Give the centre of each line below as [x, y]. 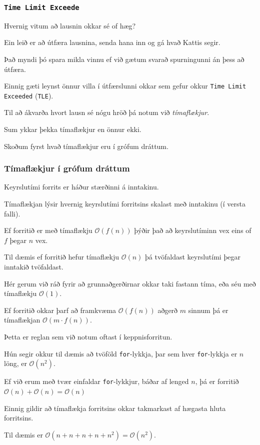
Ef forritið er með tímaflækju [48, 230]
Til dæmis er [23, 434]
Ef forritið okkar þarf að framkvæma [60, 310]
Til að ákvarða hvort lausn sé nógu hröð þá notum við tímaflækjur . [107, 112]
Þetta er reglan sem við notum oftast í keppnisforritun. [88, 336]
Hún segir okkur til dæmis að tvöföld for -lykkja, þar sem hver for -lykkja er [121, 353]
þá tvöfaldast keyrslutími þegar [193, 257]
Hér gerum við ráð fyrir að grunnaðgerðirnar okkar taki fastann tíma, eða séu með [130, 283]
